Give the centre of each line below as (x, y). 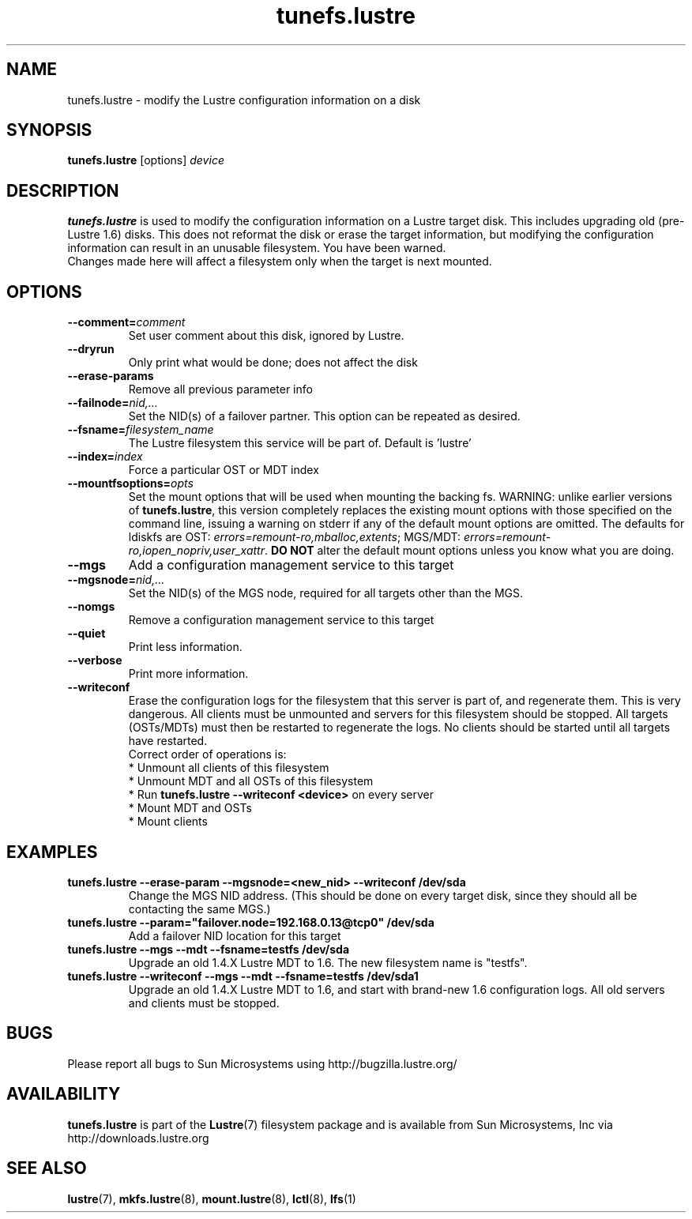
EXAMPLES (52, 852)
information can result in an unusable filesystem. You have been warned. (257, 248)
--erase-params (111, 376)
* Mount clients (168, 822)
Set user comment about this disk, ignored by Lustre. (266, 336)
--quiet (86, 634)
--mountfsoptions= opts (130, 483)
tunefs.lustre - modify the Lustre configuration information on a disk (244, 100)
